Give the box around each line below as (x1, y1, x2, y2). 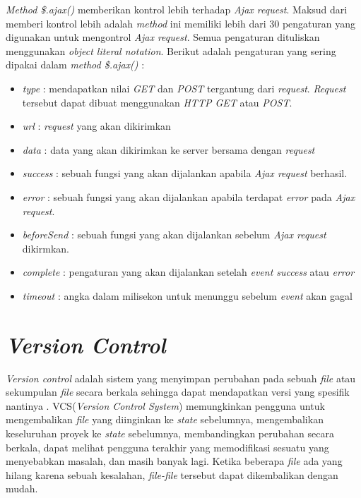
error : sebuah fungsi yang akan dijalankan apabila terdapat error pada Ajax (22, 189, 355, 204)
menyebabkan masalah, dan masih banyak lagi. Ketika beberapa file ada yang (6, 454, 343, 468)
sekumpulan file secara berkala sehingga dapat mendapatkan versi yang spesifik (6, 384, 350, 399)
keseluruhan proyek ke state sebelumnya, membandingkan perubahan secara (6, 426, 334, 440)
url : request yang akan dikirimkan (22, 119, 171, 133)
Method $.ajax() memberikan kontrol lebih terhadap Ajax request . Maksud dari (6, 2, 348, 16)
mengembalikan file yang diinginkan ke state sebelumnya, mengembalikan (6, 412, 324, 427)
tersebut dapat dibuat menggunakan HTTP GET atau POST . (22, 95, 292, 109)
